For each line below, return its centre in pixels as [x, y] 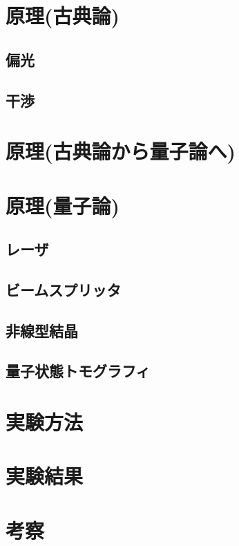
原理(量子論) [63, 205]
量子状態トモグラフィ [78, 371]
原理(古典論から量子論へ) [121, 151]
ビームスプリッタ [64, 289]
